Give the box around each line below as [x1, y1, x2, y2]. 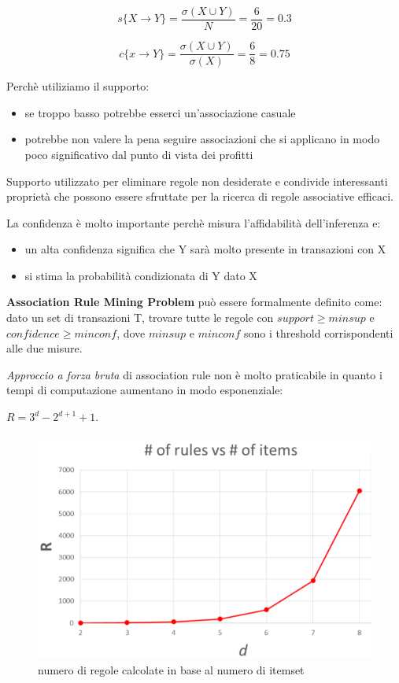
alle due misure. [6, 340, 83, 356]
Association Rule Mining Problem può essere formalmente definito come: [6, 294, 382, 310]
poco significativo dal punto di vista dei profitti [24, 146, 253, 162]
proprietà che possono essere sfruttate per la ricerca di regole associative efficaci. [6, 188, 393, 205]
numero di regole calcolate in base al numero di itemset [38, 661, 305, 677]
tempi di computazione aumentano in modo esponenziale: [6, 382, 283, 398]
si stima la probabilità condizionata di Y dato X [24, 267, 257, 283]
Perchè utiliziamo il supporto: [6, 78, 150, 94]
